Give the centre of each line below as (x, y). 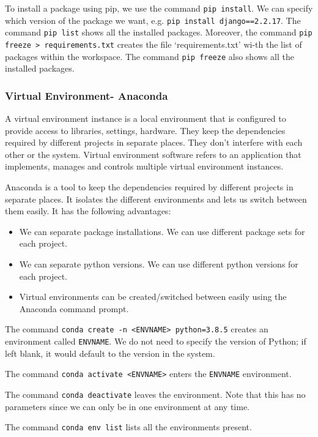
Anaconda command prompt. (74, 308)
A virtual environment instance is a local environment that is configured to (146, 118)
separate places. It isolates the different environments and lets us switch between (156, 199)
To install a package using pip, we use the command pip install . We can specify (159, 8)
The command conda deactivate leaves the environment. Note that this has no (155, 394)
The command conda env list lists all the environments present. (128, 427)
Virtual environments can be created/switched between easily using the (153, 297)
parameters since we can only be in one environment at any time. (128, 406)
